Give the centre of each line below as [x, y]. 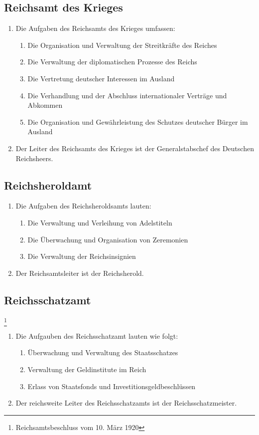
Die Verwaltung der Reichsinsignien [82, 256]
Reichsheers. [34, 158]
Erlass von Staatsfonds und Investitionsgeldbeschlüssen [112, 386]
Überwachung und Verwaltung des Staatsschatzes [103, 352]
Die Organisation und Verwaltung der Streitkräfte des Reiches [122, 45]
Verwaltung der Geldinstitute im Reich [87, 369]
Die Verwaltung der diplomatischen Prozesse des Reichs [112, 62]
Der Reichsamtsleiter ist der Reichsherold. [80, 273]
